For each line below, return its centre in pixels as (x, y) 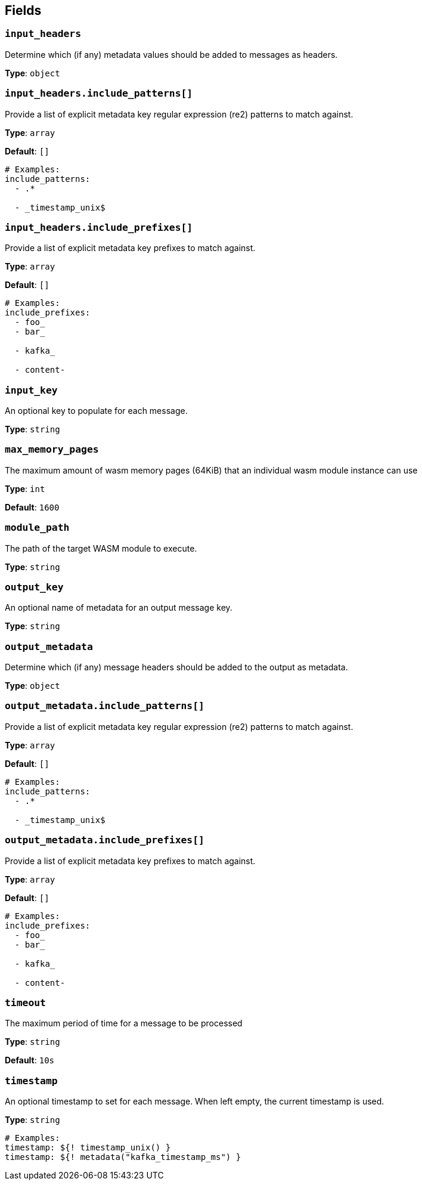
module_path (37, 528)
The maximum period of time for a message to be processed (124, 1023)
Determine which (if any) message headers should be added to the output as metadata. (176, 667)
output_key (34, 587)
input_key (31, 390)
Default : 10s (30, 1060)
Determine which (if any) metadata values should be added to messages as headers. (171, 54)
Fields (23, 10)
